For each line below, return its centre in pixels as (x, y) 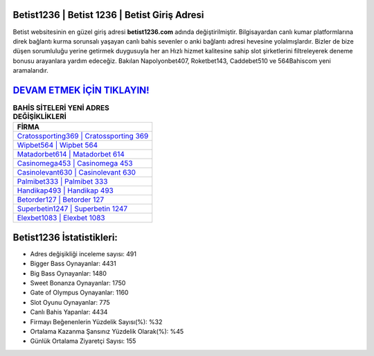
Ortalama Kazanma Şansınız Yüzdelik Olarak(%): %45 (107, 331)
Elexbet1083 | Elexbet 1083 (61, 218)
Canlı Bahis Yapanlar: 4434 (69, 312)
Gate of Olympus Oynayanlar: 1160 (79, 293)
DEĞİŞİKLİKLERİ (40, 116)
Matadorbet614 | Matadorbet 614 (71, 154)
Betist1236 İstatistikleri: (65, 237)
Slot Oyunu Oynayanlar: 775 (70, 302)
